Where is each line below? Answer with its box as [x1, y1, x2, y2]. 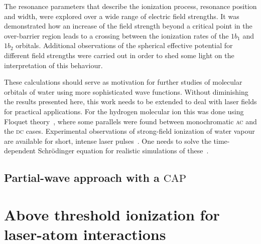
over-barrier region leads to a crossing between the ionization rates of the [4, 30, 229, 41]
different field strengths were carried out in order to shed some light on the [4, 50, 234, 60]
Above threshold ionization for [4, 204, 220, 224]
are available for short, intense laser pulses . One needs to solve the [4, 135, 211, 146]
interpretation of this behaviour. [4, 60, 103, 70]
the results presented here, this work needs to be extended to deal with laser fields [4, 96, 257, 107]
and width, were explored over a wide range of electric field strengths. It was [4, 11, 239, 21]
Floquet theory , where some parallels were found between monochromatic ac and [4, 116, 257, 126]
